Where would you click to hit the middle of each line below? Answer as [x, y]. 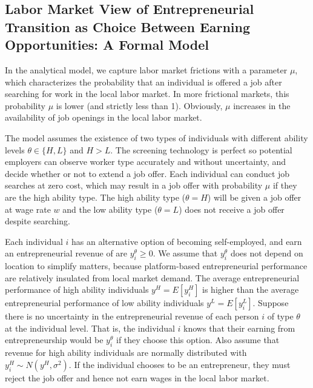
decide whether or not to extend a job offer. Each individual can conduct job [147, 173]
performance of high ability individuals [77, 289]
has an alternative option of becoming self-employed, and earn [187, 241]
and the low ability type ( [110, 209]
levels [15, 149]
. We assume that [185, 253]
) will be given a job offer [254, 197]
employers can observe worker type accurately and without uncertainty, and [145, 162]
